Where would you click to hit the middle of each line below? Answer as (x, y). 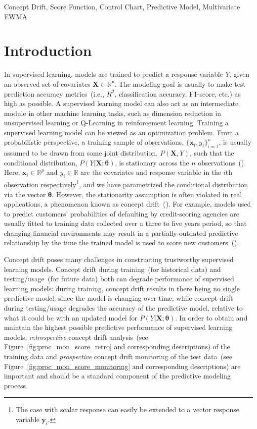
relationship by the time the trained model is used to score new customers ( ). (122, 242)
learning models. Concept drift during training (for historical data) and (112, 269)
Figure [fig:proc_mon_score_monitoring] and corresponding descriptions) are (122, 366)
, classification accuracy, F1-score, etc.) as (178, 93)
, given (239, 74)
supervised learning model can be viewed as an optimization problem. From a (122, 132)
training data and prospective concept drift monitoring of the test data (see (118, 356)
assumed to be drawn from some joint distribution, (81, 153)
